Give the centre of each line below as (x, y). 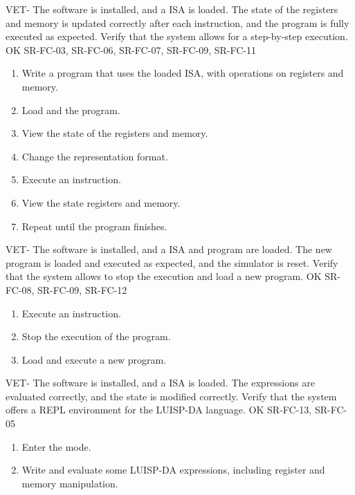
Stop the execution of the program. (96, 336)
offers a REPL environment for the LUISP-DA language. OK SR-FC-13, (159, 410)
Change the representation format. (95, 156)
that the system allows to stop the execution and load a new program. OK (164, 276)
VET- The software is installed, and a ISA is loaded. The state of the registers (172, 9)
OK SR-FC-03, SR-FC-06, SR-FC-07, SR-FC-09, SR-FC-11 (131, 49)
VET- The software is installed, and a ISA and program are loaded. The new (169, 249)
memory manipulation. (70, 483)
